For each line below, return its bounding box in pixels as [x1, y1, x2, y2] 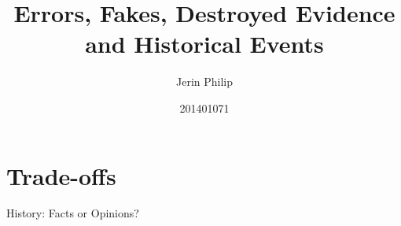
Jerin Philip [175, 73, 234, 90]
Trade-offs [6, 159, 116, 191]
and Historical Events [85, 28, 324, 60]
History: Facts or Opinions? [6, 205, 139, 221]
